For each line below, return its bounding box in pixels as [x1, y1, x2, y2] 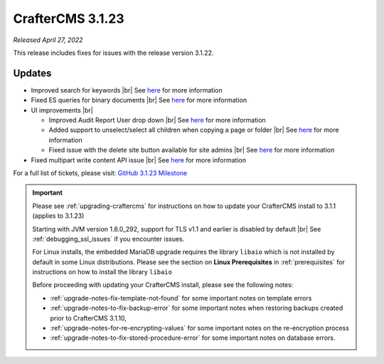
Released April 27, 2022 [13, 36, 83, 44]
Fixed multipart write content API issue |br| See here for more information [31, 155, 247, 164]
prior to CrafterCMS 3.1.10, [50, 313, 127, 322]
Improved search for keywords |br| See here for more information [31, 85, 223, 94]
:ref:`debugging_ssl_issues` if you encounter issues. [32, 234, 185, 243]
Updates [13, 67, 52, 79]
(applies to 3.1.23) [32, 212, 85, 220]
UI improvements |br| [31, 105, 94, 114]
